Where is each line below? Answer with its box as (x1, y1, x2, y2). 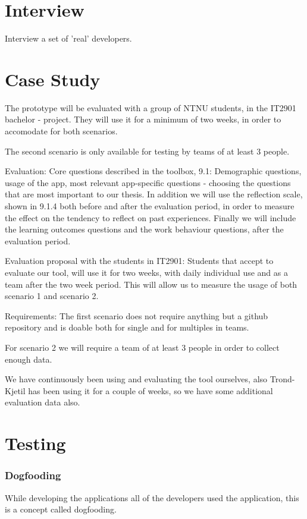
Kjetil (5, 384, 26, 397)
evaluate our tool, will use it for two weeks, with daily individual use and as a (5, 266, 288, 278)
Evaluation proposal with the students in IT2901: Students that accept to (5, 254, 274, 267)
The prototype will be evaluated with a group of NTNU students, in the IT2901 (5, 101, 296, 114)
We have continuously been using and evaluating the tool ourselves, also (5, 373, 268, 385)
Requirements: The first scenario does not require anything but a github (5, 309, 268, 322)
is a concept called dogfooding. (5, 503, 117, 515)
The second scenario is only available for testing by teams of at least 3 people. (5, 144, 290, 157)
